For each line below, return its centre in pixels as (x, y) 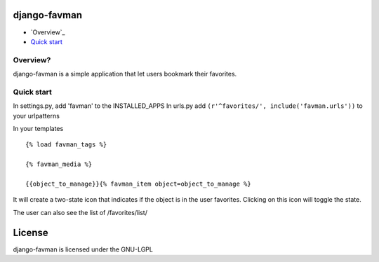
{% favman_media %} (59, 164)
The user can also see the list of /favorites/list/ (80, 212)
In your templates (38, 128)
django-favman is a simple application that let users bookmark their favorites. (125, 74)
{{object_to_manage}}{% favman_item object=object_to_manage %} (139, 184)
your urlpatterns (36, 116)
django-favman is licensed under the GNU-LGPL (83, 249)
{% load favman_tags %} (66, 145)
